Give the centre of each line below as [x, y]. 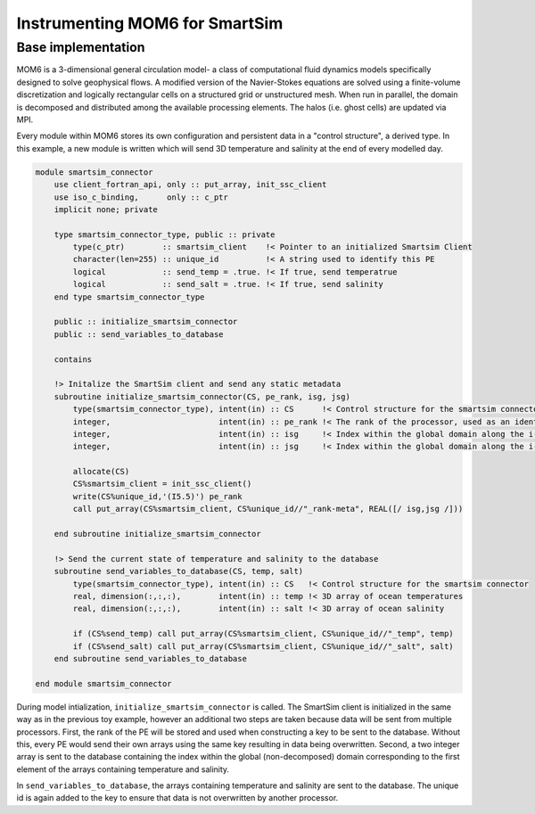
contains [73, 359]
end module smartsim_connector [104, 683]
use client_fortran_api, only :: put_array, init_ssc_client [190, 185]
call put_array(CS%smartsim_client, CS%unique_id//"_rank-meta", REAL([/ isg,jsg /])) [268, 509]
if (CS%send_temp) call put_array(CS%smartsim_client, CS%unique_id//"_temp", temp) [263, 634]
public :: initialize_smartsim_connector [146, 322]
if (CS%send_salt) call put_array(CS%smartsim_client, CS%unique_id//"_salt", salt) [263, 646]
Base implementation [81, 47]
